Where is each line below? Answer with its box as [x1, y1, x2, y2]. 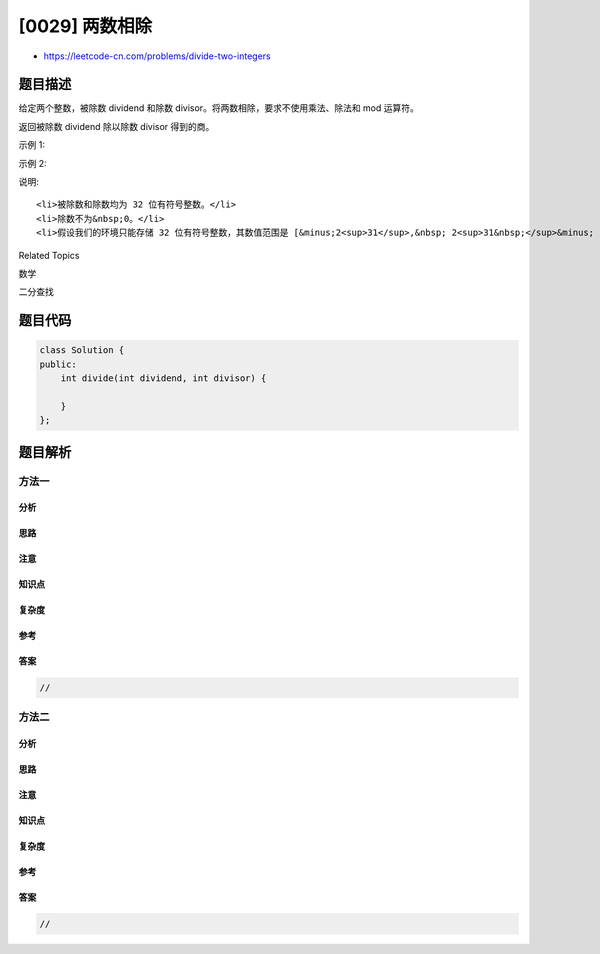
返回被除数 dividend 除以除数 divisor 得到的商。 [18, 120, 215, 132]
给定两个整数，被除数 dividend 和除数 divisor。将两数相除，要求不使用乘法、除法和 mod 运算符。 [18, 102, 419, 114]
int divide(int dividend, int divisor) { [60, 373, 267, 384]
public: [39, 358, 77, 370]
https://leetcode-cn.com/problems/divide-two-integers [43, 50, 271, 62]
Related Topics [18, 249, 80, 261]
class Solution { [39, 345, 125, 356]
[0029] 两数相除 [18, 15, 153, 37]
